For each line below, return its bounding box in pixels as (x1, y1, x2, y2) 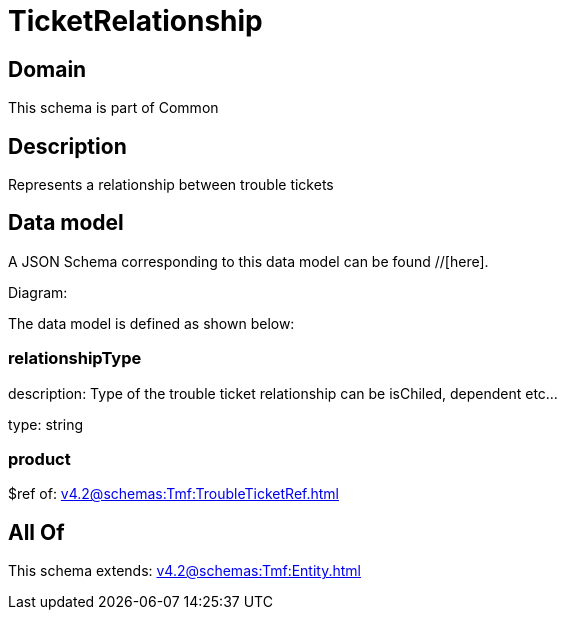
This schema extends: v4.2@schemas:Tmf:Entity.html (8, 562, 361, 580)
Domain (8, 56, 87, 82)
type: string (8, 415, 84, 433)
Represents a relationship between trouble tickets (8, 176, 334, 194)
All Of (8, 519, 65, 545)
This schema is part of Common (8, 99, 219, 117)
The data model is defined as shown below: (8, 314, 295, 332)
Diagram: (8, 283, 68, 301)
